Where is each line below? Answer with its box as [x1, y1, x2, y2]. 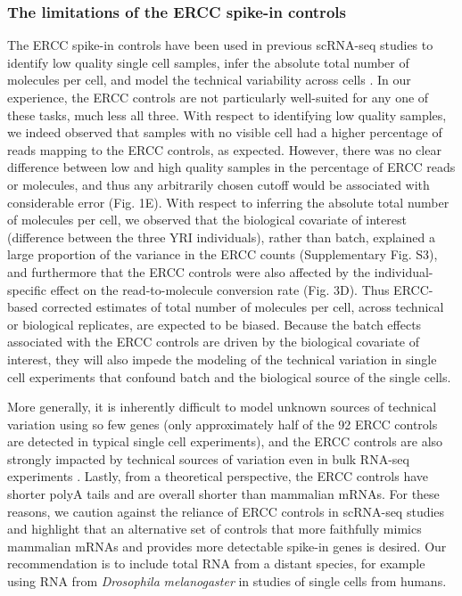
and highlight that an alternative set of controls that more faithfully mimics [7, 519, 422, 538]
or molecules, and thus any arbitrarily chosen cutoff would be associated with [7, 175, 430, 193]
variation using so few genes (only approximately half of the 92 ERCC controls [7, 414, 438, 433]
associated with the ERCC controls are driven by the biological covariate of [7, 332, 419, 351]
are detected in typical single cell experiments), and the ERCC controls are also [7, 432, 443, 451]
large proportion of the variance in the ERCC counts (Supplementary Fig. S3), [7, 245, 438, 264]
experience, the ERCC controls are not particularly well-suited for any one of [7, 88, 429, 106]
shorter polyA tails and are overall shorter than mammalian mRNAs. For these [7, 485, 440, 503]
